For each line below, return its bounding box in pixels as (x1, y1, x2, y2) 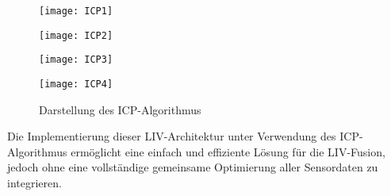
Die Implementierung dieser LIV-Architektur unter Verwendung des (7, 128, 336, 144)
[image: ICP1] (39, 6, 113, 17)
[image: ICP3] (39, 54, 113, 66)
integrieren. (7, 175, 62, 190)
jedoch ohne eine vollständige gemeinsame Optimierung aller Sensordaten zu (7, 159, 378, 175)
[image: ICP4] (39, 78, 113, 90)
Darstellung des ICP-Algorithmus (39, 101, 201, 117)
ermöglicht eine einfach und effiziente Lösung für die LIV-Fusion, (71, 143, 385, 159)
